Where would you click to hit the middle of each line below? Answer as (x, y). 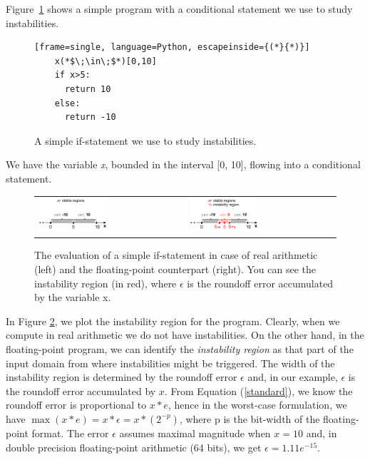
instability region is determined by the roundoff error (122, 377)
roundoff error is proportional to (76, 405)
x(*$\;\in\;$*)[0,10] (106, 61)
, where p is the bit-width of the (250, 418)
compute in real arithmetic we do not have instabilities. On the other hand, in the (185, 335)
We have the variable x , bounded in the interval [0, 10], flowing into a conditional (183, 164)
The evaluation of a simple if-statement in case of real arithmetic (176, 255)
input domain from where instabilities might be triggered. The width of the (170, 363)
